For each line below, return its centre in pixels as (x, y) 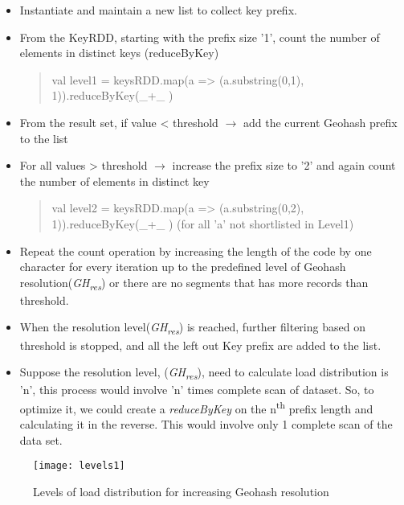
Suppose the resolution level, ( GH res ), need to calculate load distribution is (204, 373)
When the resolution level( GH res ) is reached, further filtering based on (192, 328)
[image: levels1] (79, 466)
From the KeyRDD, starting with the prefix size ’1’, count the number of (200, 37)
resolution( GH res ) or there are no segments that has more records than (194, 283)
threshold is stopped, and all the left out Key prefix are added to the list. (200, 345)
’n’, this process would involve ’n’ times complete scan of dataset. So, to (197, 390)
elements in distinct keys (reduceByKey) (119, 53)
